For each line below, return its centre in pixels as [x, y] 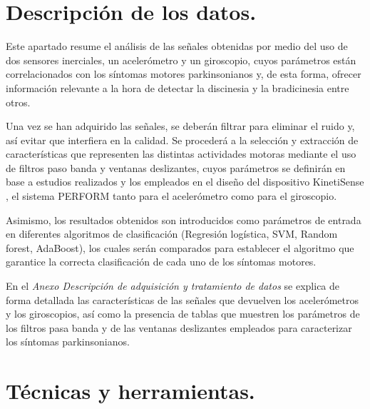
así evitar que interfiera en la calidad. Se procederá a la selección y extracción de [182, 140]
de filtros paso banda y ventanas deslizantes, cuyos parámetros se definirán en [176, 167]
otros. [18, 102]
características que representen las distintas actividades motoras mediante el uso [181, 154]
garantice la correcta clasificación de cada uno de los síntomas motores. [161, 262]
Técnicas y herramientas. [130, 391]
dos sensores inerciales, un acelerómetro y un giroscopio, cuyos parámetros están [181, 60]
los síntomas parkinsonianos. [68, 342]
